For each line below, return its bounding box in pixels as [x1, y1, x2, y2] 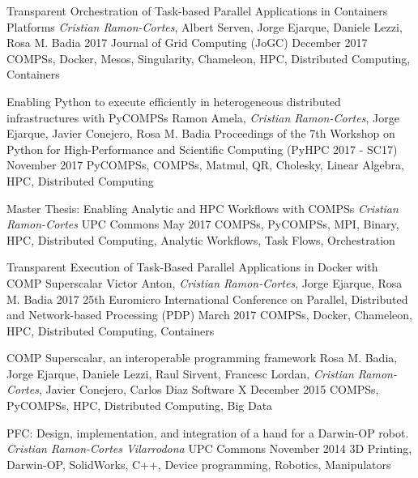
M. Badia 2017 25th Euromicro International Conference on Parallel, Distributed [6, 290, 408, 307]
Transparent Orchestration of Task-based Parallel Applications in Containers [6, 2, 388, 19]
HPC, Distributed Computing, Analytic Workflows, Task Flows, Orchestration [6, 231, 395, 248]
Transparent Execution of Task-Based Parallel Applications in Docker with [6, 258, 378, 275]
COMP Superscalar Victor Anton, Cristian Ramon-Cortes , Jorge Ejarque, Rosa [6, 274, 403, 291]
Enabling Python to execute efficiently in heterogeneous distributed [6, 92, 341, 109]
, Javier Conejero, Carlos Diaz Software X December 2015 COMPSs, [38, 381, 379, 398]
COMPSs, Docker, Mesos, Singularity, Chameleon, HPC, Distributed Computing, [6, 49, 411, 66]
